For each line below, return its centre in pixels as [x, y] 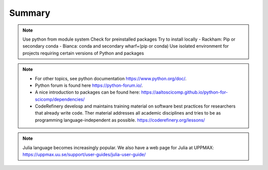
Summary [30, 13]
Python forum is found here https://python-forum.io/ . [89, 85]
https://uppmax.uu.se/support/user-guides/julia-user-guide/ [84, 155]
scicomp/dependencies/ [60, 99]
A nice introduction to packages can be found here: [88, 92]
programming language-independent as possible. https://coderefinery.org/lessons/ [120, 120]
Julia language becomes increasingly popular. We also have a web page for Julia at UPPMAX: [118, 147]
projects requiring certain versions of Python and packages [83, 53]
